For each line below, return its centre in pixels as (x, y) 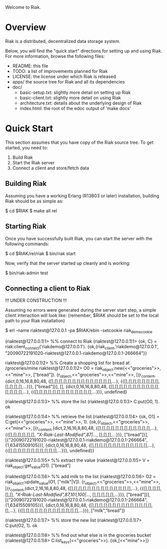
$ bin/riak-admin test (27, 273)
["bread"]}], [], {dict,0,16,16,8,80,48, (71, 386)
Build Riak (23, 157)
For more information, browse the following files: (55, 56)
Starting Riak (26, 227)
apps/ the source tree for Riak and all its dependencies (69, 81)
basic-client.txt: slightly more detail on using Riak (70, 97)
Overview (26, 27)
